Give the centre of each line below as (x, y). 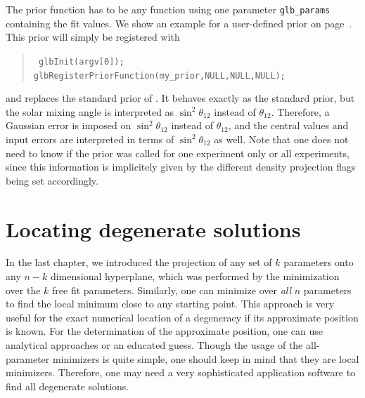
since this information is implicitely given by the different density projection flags (181, 167)
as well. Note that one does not (281, 139)
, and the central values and (288, 125)
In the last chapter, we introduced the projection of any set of (139, 262)
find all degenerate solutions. (68, 386)
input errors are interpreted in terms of (90, 139)
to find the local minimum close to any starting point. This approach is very (170, 304)
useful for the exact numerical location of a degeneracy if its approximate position (182, 317)
